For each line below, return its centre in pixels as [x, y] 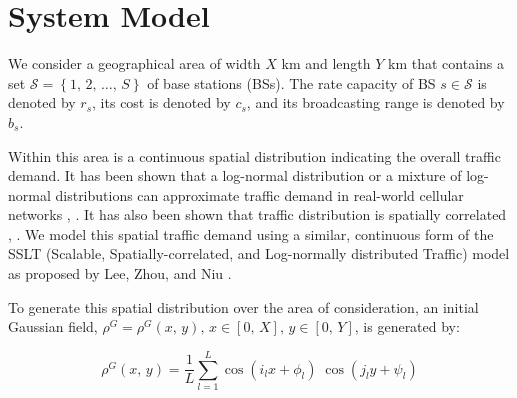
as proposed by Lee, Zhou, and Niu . [120, 273]
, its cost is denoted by [161, 102]
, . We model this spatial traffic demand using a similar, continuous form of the [251, 233]
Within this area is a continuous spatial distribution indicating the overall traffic [254, 155]
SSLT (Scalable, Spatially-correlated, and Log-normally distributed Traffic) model [259, 253]
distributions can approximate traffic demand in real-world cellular [259, 194]
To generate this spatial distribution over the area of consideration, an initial [243, 306]
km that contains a [446, 63]
